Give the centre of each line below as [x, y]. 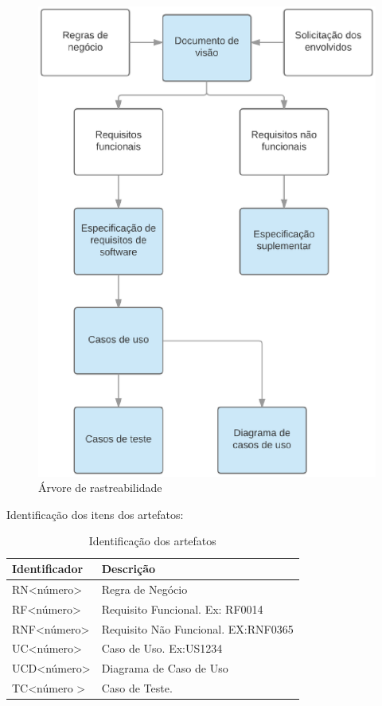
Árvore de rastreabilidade [100, 488]
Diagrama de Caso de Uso [165, 668]
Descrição [129, 569]
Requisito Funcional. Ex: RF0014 [182, 608]
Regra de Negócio [144, 589]
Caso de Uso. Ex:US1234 [162, 648]
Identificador [48, 569]
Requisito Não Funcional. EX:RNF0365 [197, 628]
